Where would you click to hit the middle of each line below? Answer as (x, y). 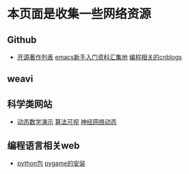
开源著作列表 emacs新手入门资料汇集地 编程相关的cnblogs (99, 57)
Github (22, 39)
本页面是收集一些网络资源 (79, 14)
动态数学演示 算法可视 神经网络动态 (67, 122)
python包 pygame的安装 (51, 163)
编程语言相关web (43, 146)
